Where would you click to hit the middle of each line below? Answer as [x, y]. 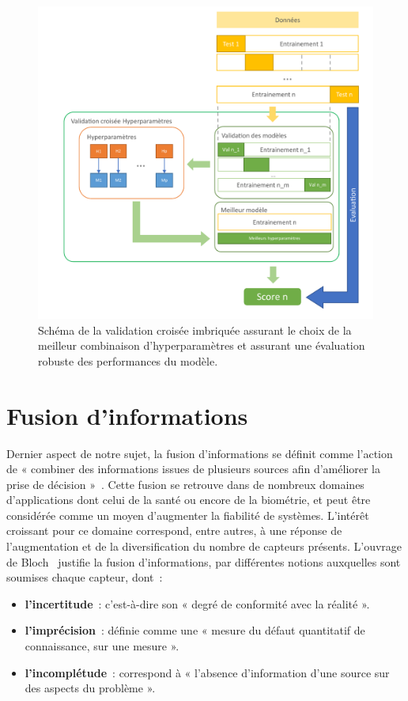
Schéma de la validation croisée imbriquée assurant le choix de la [195, 330]
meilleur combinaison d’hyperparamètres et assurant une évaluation [202, 345]
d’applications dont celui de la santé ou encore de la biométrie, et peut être [189, 500]
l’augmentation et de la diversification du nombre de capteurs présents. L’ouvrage [204, 546]
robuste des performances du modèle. [128, 360]
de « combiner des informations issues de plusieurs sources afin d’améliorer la [194, 469]
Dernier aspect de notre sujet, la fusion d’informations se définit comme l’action [200, 453]
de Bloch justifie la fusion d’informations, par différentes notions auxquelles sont [204, 561]
